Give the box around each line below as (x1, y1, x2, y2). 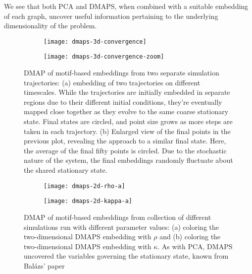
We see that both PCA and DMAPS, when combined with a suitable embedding (4, 1, 249, 11)
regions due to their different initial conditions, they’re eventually (24, 96, 222, 107)
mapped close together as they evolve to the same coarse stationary (24, 106, 229, 117)
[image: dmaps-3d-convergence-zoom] (44, 53, 164, 61)
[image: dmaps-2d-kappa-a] (44, 198, 132, 205)
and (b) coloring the (159, 231, 221, 242)
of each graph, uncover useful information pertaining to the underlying (4, 10, 218, 21)
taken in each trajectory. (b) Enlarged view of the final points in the (24, 126, 231, 136)
